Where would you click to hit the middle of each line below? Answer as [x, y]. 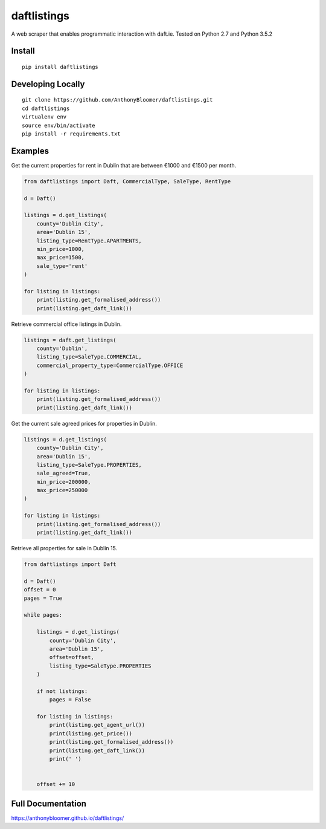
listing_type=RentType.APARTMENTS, [89, 241]
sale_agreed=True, [64, 473]
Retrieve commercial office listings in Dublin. [66, 324]
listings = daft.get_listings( [70, 340]
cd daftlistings [46, 108]
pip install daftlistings [60, 67]
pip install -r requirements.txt [71, 134]
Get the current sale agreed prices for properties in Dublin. [84, 423]
